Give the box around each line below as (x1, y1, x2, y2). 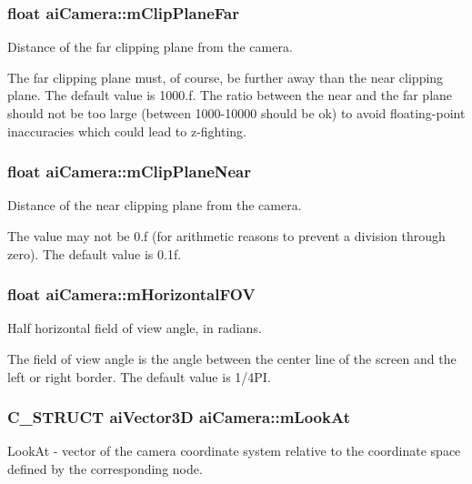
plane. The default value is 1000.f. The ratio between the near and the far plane (7, 86, 453, 105)
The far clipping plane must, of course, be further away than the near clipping (7, 67, 444, 86)
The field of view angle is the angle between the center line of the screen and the (7, 349, 457, 368)
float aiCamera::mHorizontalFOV (7, 283, 256, 306)
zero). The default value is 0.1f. (7, 244, 182, 263)
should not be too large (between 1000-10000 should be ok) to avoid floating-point (7, 104, 466, 122)
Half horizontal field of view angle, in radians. (7, 318, 262, 338)
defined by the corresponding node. (7, 459, 203, 478)
